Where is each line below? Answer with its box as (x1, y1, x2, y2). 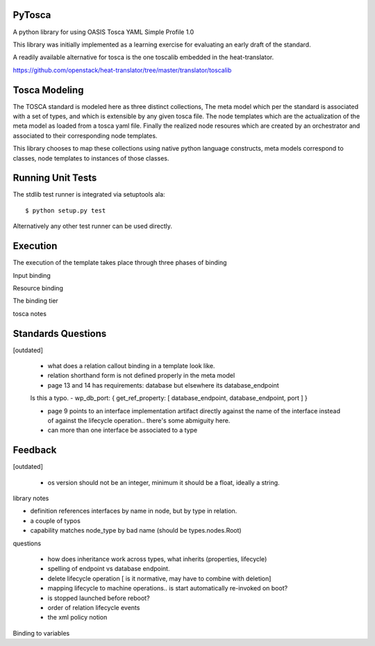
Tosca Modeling (12, 84, 84, 96)
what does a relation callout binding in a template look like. (47, 362, 215, 370)
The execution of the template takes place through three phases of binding (12, 258, 227, 267)
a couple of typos (30, 516, 81, 524)
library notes (12, 494, 49, 503)
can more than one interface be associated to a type (47, 426, 198, 434)
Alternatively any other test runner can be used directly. (12, 222, 173, 231)
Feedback (12, 445, 57, 456)
